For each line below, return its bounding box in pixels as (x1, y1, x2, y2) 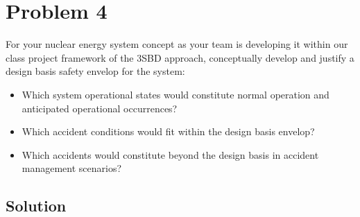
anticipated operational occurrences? (22, 101, 178, 115)
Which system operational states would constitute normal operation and (22, 87, 329, 101)
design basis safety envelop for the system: (6, 64, 185, 78)
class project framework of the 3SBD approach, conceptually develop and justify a (6, 50, 354, 64)
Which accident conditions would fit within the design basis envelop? (22, 124, 315, 139)
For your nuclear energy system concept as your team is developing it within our (6, 37, 348, 51)
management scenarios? (22, 161, 122, 175)
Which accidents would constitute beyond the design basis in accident (22, 147, 319, 162)
